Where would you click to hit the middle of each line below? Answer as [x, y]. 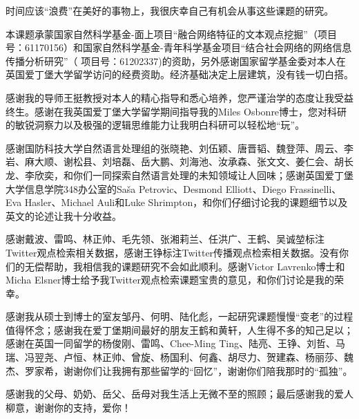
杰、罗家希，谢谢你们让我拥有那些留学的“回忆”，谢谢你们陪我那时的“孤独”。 [179, 370]
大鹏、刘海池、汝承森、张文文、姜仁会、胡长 [252, 161]
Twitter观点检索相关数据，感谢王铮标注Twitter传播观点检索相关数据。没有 [173, 252]
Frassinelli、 [316, 188]
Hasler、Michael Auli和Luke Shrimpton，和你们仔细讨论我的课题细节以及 [186, 202]
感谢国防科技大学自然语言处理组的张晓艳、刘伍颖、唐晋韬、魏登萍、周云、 [175, 148]
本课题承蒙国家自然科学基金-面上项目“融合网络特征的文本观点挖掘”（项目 [171, 34]
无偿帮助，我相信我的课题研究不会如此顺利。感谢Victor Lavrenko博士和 [185, 266]
